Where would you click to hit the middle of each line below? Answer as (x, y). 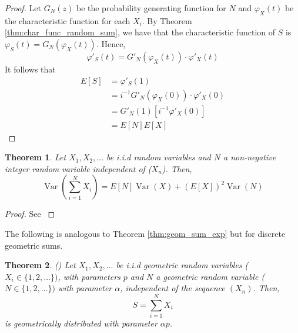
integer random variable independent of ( (78, 168)
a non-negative (250, 157)
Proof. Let (23, 8)
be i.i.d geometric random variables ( (182, 265)
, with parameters (89, 276)
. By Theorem (167, 20)
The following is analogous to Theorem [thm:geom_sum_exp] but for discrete (145, 234)
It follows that (30, 69)
